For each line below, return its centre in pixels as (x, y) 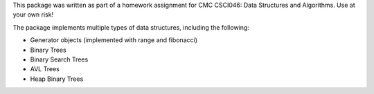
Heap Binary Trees (57, 79)
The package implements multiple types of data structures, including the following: (131, 27)
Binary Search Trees (59, 59)
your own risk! (33, 15)
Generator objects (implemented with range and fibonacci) (114, 40)
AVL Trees (45, 69)
